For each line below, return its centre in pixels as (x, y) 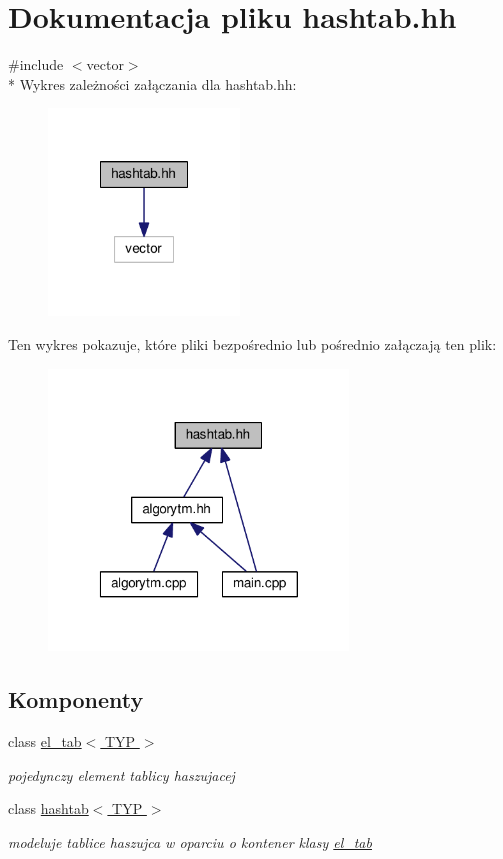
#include (36, 64)
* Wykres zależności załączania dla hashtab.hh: (152, 83)
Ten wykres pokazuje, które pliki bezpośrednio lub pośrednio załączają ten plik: (252, 343)
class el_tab (45, 741)
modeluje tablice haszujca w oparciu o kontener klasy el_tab (190, 841)
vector (105, 64)
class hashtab (48, 808)
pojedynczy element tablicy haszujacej (121, 774)
